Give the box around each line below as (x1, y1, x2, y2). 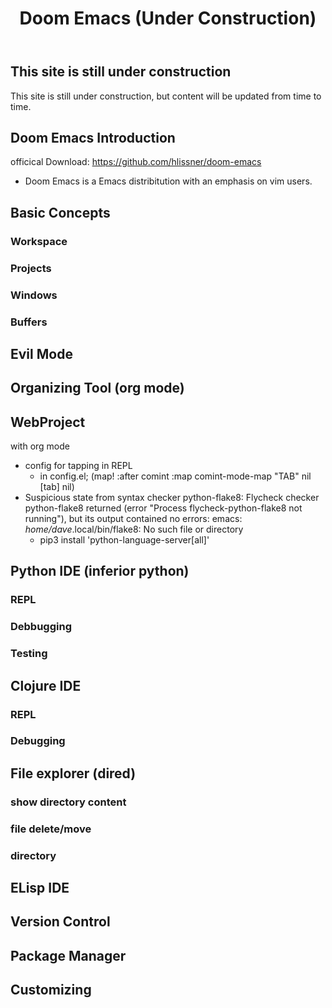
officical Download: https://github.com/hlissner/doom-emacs (10, 156, 262, 168)
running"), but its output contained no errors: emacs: (24, 513, 243, 525)
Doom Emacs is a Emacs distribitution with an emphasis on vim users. (24, 175, 313, 187)
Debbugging (10, 620, 72, 634)
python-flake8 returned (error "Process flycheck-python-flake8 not (24, 502, 303, 514)
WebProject (10, 413, 86, 431)
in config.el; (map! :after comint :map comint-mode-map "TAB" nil (39, 470, 312, 482)
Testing (10, 647, 48, 661)
